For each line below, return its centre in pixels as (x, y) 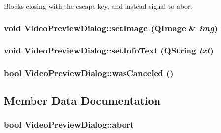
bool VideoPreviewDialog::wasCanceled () (89, 73)
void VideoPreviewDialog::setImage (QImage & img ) (111, 28)
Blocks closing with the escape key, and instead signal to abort (99, 6)
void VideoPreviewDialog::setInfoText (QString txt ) (109, 50)
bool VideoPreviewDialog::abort (69, 124)
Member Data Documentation (82, 100)
